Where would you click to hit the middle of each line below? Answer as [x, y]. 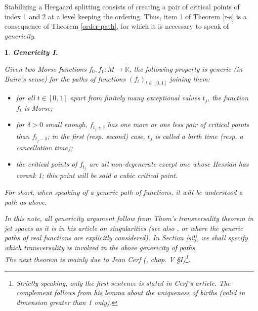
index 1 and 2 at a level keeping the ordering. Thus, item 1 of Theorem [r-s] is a [126, 16]
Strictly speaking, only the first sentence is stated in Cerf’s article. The [123, 283]
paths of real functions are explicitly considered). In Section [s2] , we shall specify [126, 238]
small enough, [66, 124]
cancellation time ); [44, 147]
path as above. [26, 201]
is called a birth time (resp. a [199, 136]
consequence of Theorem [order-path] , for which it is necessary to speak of [117, 26]
